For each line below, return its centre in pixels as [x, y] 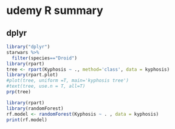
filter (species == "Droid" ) [45, 58]
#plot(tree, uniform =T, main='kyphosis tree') [68, 81]
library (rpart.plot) [33, 75]
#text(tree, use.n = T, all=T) [46, 86]
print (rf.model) [27, 120]
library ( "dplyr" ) [28, 47]
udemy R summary [55, 11]
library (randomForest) [35, 108]
